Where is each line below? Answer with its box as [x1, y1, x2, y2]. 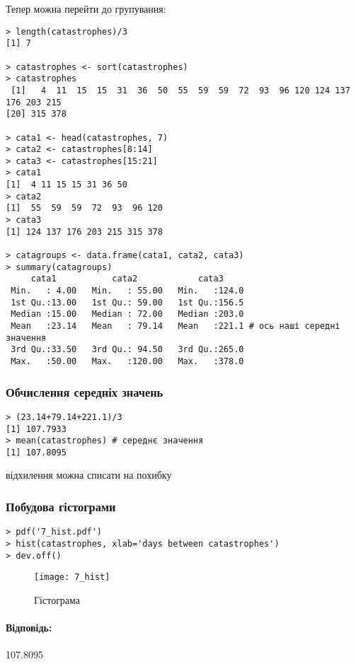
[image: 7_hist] [34, 572, 110, 583]
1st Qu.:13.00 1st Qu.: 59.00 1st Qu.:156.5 [11, 297, 244, 308]
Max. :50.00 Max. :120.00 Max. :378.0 [11, 356, 244, 366]
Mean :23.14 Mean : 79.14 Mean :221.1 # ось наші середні [11, 321, 340, 331]
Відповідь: [6, 620, 52, 635]
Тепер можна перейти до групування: [6, 1, 166, 16]
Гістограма [34, 592, 81, 607]
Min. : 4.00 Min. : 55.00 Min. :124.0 [11, 286, 244, 296]
